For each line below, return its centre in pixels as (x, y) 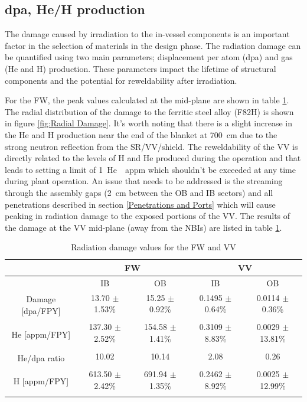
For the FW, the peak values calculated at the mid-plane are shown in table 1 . (147, 100)
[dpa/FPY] (41, 310)
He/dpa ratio (41, 357)
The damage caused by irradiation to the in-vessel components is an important (147, 34)
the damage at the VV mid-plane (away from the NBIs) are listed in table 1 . (143, 227)
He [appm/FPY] (41, 334)
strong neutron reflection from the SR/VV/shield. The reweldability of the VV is (151, 146)
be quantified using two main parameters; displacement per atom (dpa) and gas (149, 57)
